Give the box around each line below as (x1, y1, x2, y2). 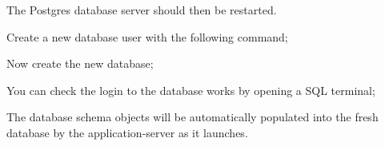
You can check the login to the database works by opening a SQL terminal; (6, 81, 375, 98)
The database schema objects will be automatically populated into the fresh (6, 109, 379, 125)
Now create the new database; (6, 55, 154, 72)
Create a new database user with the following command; (6, 28, 288, 45)
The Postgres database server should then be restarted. (6, 2, 277, 18)
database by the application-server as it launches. (6, 124, 248, 140)
